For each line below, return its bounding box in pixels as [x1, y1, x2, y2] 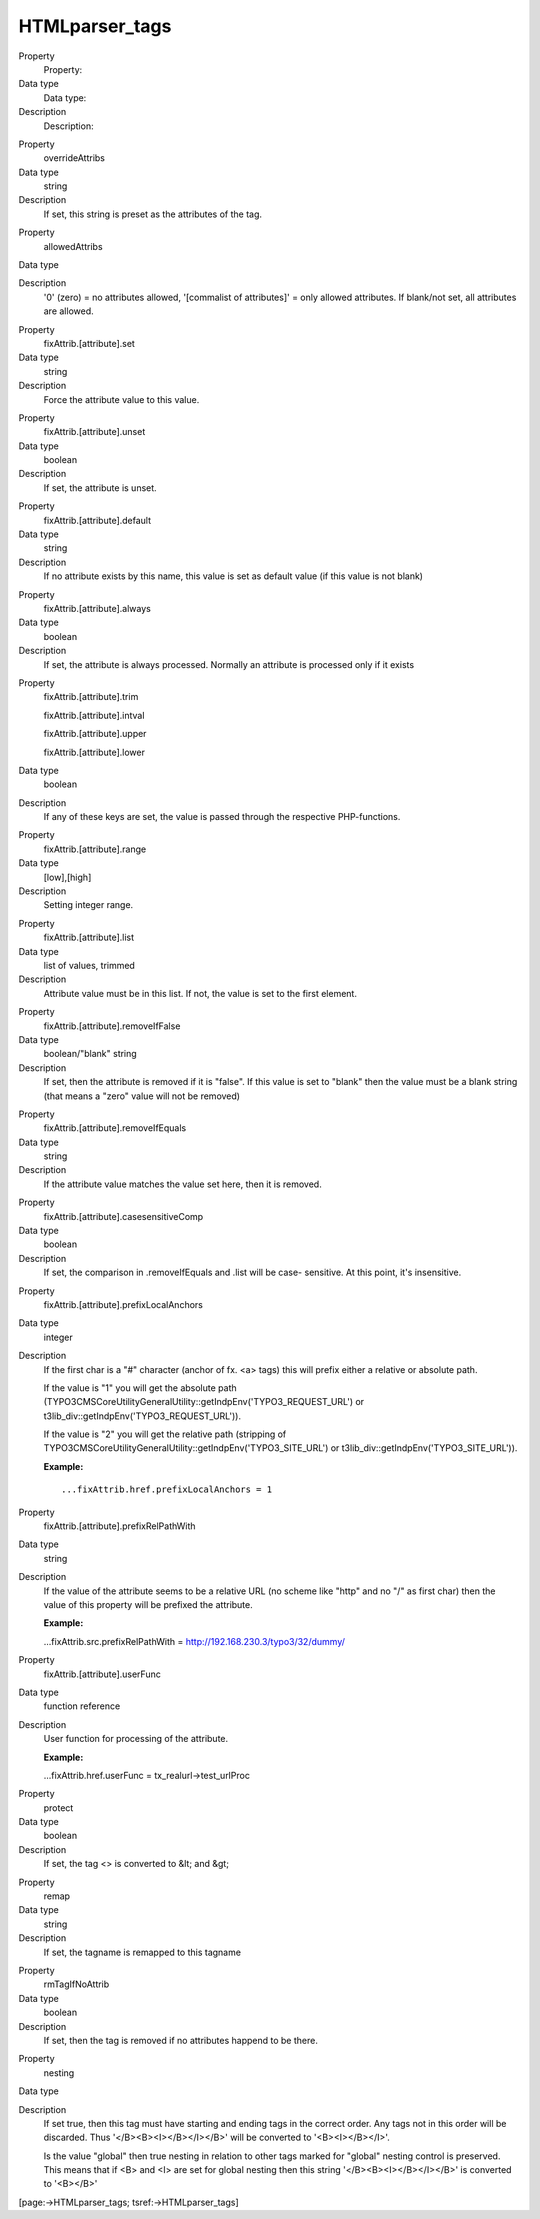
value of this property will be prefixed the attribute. [43, 1599, 254, 1610]
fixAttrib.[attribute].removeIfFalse [43, 1020, 181, 1032]
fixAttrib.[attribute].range [43, 843, 147, 855]
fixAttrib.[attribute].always [43, 603, 152, 614]
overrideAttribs [43, 152, 105, 164]
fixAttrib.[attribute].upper [43, 728, 147, 740]
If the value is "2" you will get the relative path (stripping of [43, 1428, 287, 1440]
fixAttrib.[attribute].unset [43, 426, 146, 438]
